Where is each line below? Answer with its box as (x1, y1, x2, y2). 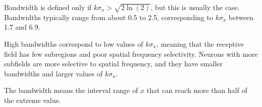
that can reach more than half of (147, 85, 247, 95)
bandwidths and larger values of (4, 68, 103, 78)
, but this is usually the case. (151, 2, 240, 12)
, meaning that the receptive (156, 38, 244, 49)
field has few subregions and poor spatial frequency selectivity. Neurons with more (4, 48, 258, 59)
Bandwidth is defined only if (4, 2, 92, 12)
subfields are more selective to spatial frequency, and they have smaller (4, 58, 223, 69)
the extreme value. (4, 94, 61, 105)
